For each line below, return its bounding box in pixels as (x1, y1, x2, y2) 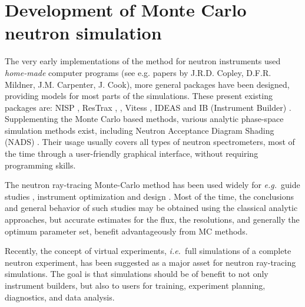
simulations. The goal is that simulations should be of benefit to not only (5, 268, 268, 280)
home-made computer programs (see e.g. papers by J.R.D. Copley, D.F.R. (5, 66, 271, 78)
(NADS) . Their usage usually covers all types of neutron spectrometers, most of (5, 136, 295, 148)
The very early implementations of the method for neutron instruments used (5, 55, 281, 67)
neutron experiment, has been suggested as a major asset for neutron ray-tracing (5, 256, 296, 268)
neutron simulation (5, 21, 162, 45)
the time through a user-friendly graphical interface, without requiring (5, 147, 258, 160)
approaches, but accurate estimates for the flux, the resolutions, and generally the (5, 213, 300, 226)
